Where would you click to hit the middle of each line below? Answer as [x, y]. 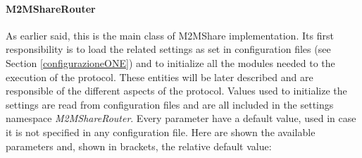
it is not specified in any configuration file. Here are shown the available [161, 132]
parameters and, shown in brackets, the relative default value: [139, 146]
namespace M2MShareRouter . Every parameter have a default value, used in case [181, 118]
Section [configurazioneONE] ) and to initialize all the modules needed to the [170, 62]
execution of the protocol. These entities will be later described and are [160, 77]
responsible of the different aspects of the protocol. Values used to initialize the [176, 91]
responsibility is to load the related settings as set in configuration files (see [168, 49]
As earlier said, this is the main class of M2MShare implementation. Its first [170, 35]
